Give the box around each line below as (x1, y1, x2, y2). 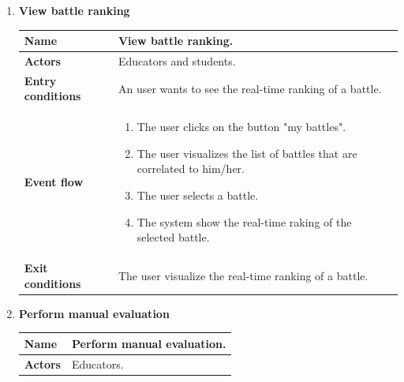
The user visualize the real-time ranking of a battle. (118, 267, 368, 283)
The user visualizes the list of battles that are (137, 144, 357, 161)
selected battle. (137, 229, 210, 245)
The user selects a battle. (137, 187, 259, 203)
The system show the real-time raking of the (137, 213, 352, 230)
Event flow (24, 174, 84, 190)
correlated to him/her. (137, 160, 245, 177)
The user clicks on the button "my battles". (137, 118, 346, 135)
